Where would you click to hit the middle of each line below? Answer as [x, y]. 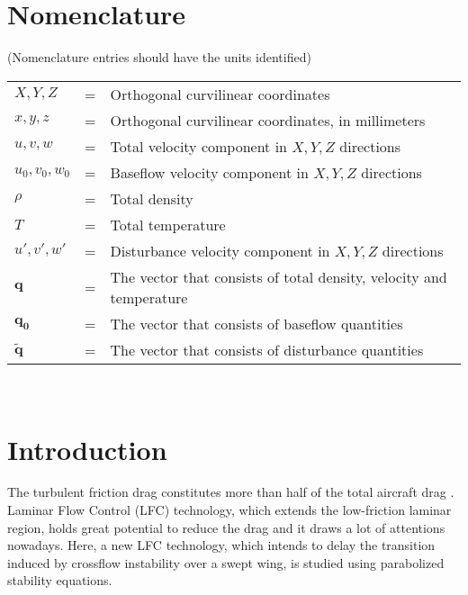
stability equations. [60, 580]
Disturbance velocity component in [220, 250]
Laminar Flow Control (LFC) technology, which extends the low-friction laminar [229, 510]
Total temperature [168, 224]
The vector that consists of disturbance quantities [267, 349]
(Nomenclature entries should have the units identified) [159, 57]
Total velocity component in [199, 146]
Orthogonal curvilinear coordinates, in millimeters [268, 120]
